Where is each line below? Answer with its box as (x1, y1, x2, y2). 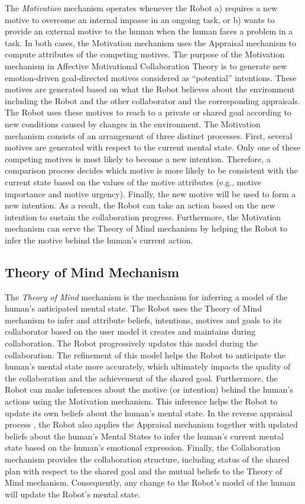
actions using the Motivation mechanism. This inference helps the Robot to (5, 395, 278, 407)
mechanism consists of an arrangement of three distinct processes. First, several (5, 129, 293, 142)
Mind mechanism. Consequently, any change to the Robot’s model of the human (5, 476, 296, 489)
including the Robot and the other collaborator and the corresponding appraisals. (5, 94, 300, 107)
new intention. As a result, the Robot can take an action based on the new (5, 199, 275, 211)
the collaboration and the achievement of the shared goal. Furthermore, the (5, 371, 278, 384)
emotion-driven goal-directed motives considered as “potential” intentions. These (5, 71, 297, 84)
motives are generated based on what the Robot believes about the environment (5, 83, 295, 95)
